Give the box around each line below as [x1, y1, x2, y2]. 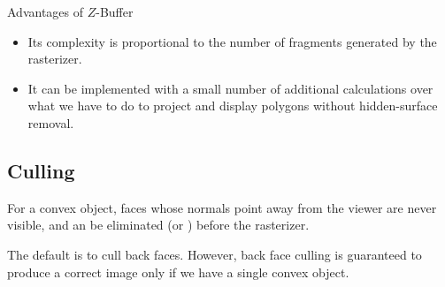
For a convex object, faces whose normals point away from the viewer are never [7, 198, 437, 216]
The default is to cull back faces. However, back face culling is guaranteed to [7, 245, 422, 263]
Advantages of [7, 3, 84, 20]
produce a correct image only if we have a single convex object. [7, 262, 349, 281]
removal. [27, 113, 74, 132]
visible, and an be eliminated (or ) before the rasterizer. [7, 215, 310, 234]
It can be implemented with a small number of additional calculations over [27, 79, 433, 97]
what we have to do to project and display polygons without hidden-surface [27, 96, 438, 115]
